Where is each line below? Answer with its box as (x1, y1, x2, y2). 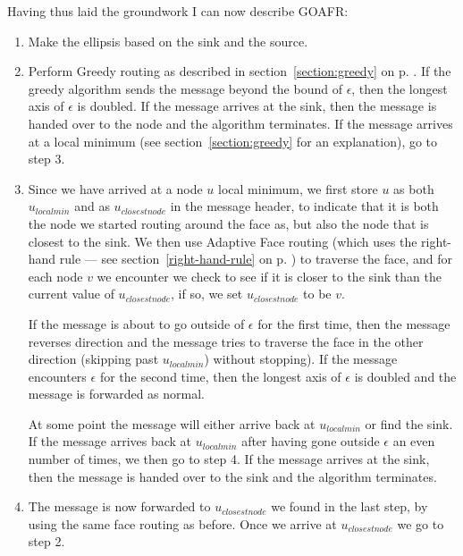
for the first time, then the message (257, 314, 450, 333)
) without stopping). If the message (204, 350, 398, 368)
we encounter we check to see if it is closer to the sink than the (97, 266, 442, 285)
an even (392, 432, 435, 451)
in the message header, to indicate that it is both (170, 197, 439, 215)
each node (28, 266, 83, 285)
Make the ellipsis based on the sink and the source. (28, 31, 308, 50)
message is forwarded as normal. (28, 384, 205, 403)
